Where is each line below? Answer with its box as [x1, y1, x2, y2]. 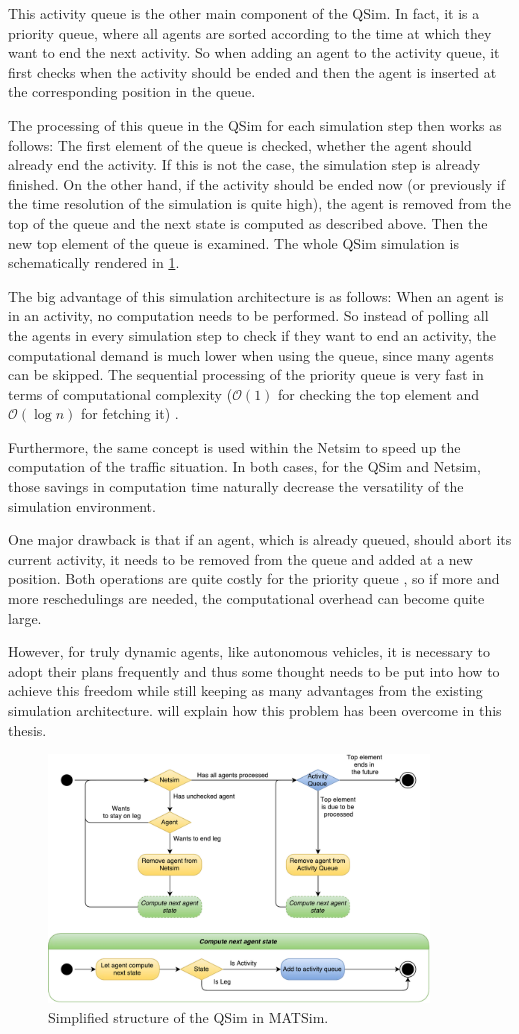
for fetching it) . [80, 403, 179, 424]
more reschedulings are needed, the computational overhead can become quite [8, 588, 485, 609]
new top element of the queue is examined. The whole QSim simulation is [8, 232, 459, 253]
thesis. [8, 719, 47, 740]
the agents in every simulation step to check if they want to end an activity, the [8, 324, 496, 345]
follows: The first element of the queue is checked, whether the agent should [8, 134, 472, 155]
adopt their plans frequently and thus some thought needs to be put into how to [8, 660, 500, 681]
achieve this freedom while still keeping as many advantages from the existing [8, 680, 483, 701]
